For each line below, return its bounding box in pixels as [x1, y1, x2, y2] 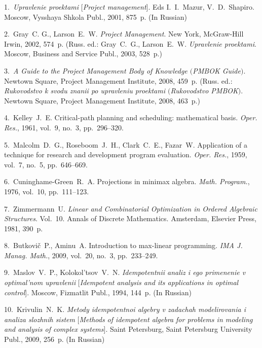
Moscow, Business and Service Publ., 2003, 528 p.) [4, 48, 162, 59]
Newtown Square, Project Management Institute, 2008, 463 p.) [4, 95, 200, 106]
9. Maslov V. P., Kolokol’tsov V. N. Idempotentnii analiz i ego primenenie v [4, 267, 246, 277]
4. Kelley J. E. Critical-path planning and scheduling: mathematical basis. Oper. [4, 112, 257, 123]
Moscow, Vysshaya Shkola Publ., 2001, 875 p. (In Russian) [4, 11, 187, 22]
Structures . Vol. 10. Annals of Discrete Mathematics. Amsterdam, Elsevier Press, [4, 213, 256, 224]
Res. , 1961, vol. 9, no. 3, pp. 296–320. [4, 122, 124, 132]
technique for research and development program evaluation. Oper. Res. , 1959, [4, 149, 247, 160]
